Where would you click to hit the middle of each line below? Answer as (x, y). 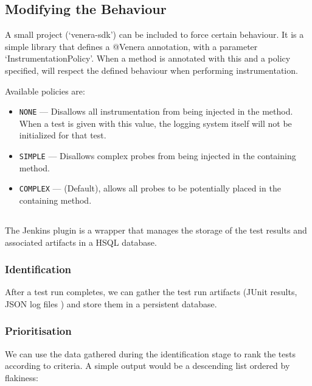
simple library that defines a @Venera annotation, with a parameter (131, 46)
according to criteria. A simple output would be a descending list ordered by (147, 366)
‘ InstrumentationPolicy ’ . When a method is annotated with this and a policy (148, 58)
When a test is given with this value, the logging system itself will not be (155, 123)
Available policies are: (45, 91)
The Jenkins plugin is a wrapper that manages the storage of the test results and (156, 230)
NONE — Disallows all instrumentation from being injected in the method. (156, 111)
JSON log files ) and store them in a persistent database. (111, 303)
